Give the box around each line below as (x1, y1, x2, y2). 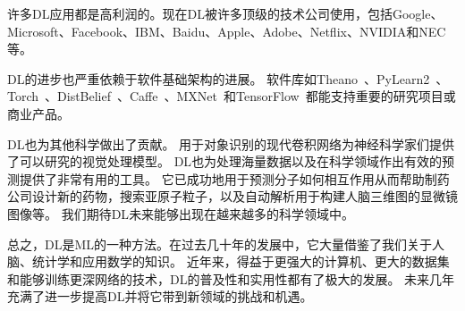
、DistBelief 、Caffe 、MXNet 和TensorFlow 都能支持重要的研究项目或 (45, 87, 456, 105)
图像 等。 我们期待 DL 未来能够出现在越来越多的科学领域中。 (7, 204, 355, 223)
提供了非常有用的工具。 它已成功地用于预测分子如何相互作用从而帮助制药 (19, 169, 450, 188)
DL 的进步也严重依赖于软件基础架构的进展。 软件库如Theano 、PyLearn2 (7, 69, 430, 88)
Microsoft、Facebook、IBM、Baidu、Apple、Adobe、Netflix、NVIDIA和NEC (7, 21, 446, 40)
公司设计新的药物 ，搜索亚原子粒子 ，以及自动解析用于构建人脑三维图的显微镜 (7, 187, 458, 206)
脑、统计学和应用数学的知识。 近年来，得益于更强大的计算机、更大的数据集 (7, 252, 450, 271)
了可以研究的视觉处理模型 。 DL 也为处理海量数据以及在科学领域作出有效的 (7, 152, 443, 171)
